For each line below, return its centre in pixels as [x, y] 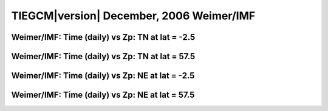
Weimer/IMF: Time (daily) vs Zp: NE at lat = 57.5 [103, 95]
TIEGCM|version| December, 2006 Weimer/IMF [133, 16]
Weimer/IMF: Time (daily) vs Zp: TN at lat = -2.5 [103, 37]
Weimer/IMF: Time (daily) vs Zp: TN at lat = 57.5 [103, 56]
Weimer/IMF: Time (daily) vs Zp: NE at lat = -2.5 [103, 76]
